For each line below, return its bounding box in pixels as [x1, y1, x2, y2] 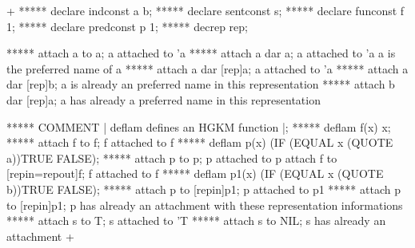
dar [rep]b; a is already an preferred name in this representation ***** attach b [6, 76, 395, 93]
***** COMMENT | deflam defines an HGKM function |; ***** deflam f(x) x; [6, 118, 391, 135]
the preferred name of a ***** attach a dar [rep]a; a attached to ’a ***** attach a [6, 60, 409, 77]
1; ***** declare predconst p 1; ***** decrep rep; [6, 18, 248, 34]
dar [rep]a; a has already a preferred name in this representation [6, 91, 321, 108]
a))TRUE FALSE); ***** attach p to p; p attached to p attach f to [6, 149, 337, 166]
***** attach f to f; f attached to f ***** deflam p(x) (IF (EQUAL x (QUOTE [6, 134, 393, 151]
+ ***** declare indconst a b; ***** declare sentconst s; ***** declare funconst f [6, 2, 405, 18]
